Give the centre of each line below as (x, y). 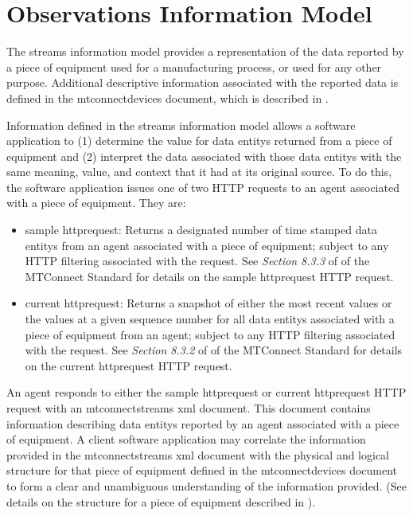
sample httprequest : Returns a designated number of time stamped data (201, 230)
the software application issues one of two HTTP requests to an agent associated (203, 187)
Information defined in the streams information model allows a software (181, 125)
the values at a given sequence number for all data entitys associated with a (210, 319)
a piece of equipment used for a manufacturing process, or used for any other (194, 66)
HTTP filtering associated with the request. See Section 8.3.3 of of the (197, 261)
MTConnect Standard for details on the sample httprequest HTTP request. (209, 276)
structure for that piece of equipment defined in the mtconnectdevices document (202, 470)
